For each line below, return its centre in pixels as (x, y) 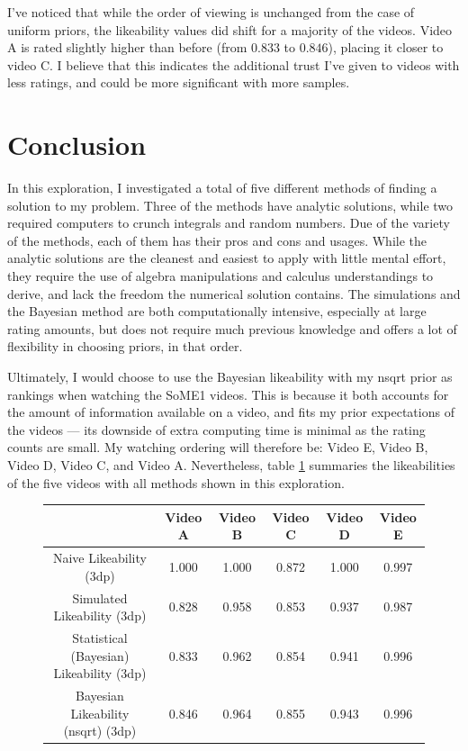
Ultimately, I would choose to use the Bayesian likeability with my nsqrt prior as (230, 377)
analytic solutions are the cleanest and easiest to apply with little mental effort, (227, 258)
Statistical (100, 638)
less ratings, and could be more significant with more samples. (179, 82)
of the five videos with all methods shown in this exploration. (176, 482)
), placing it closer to (386, 47)
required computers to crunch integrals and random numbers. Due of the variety (229, 223)
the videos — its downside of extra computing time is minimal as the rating (216, 429)
